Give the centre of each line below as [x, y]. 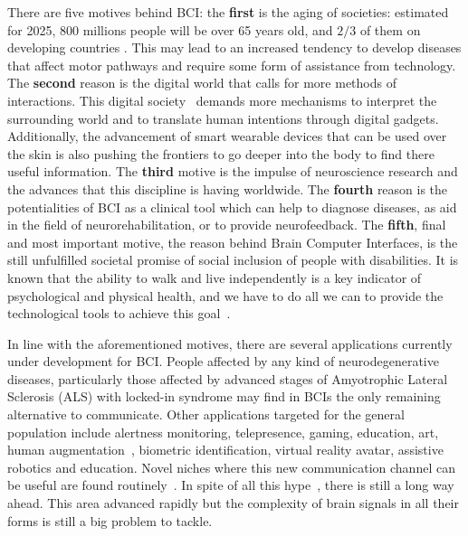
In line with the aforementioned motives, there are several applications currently [230, 343]
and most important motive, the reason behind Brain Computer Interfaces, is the [233, 242]
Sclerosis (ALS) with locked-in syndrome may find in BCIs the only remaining [224, 396]
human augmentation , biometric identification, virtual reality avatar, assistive [225, 450]
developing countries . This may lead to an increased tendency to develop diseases [234, 47]
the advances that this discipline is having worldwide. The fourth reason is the [228, 188]
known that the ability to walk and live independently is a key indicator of [215, 277]
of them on [390, 29]
